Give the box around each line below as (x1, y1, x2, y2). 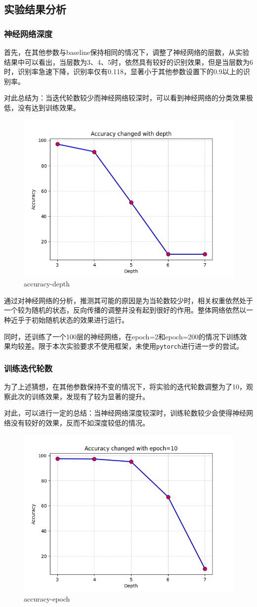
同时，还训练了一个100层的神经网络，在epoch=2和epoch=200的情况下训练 (4, 331, 240, 341)
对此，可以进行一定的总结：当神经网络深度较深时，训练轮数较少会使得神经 (4, 408, 246, 418)
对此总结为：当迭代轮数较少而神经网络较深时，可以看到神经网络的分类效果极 (4, 93, 253, 103)
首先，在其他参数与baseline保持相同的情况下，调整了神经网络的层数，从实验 (4, 47, 250, 57)
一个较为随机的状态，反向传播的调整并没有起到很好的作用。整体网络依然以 (4, 305, 246, 315)
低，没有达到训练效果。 (4, 102, 80, 112)
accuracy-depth (24, 279, 70, 289)
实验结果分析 (4, 1, 66, 17)
